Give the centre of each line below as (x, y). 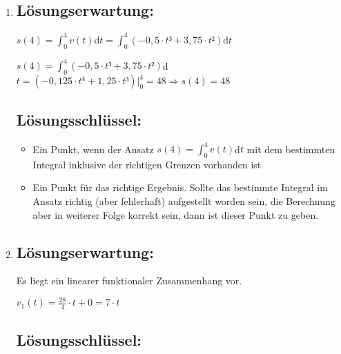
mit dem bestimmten (291, 148)
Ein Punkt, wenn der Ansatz (93, 148)
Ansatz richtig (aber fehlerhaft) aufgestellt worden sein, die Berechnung (184, 200)
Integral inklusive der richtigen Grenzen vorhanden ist (147, 164)
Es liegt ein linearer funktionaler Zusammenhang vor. (129, 281)
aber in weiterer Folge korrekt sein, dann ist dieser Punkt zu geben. (176, 214)
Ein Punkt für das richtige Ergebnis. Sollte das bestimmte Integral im (180, 187)
